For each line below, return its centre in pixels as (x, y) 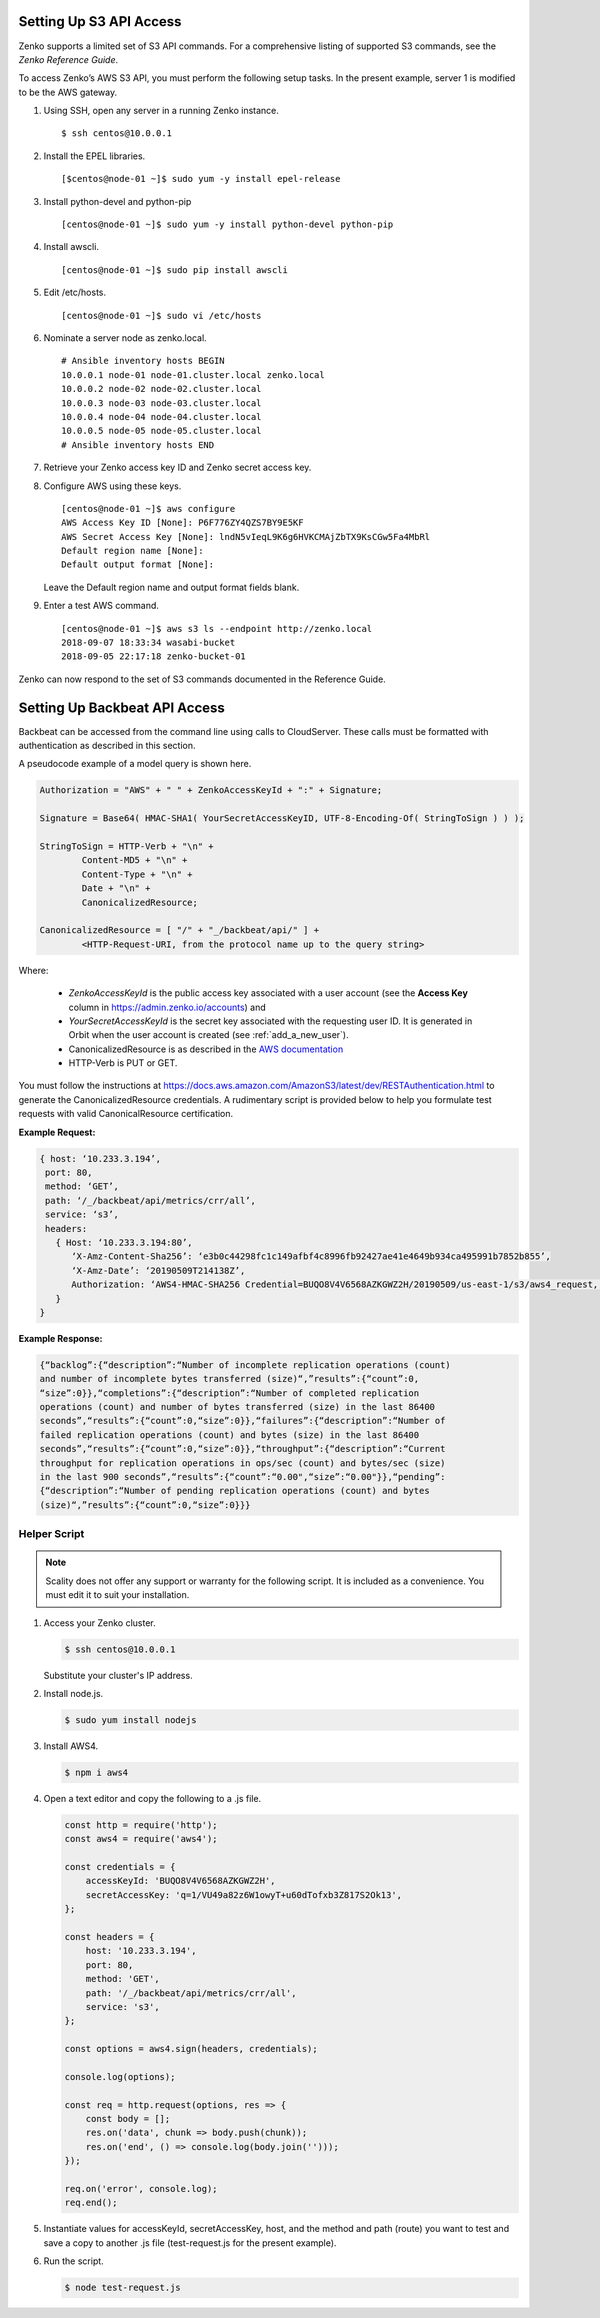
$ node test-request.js (123, 2288)
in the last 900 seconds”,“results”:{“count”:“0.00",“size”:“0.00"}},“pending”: (242, 1477)
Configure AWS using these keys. (112, 486)
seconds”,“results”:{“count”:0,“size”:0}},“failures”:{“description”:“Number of (242, 1421)
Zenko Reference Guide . (68, 59)
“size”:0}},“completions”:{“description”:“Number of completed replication (229, 1393)
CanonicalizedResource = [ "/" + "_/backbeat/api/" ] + (179, 930)
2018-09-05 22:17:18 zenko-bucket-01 (154, 656)
